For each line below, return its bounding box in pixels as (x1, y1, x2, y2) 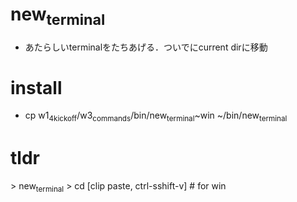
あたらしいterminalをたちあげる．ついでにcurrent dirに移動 (24, 41, 268, 53)
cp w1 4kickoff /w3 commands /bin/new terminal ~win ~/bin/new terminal (24, 109, 288, 124)
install (10, 76, 63, 99)
